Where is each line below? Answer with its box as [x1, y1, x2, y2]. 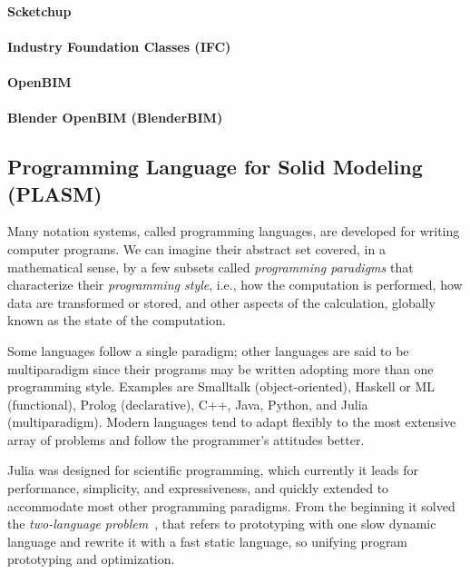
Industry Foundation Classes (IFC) [7, 36, 231, 55]
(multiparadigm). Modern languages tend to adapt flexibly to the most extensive [7, 412, 456, 431]
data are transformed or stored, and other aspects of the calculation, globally [7, 292, 436, 312]
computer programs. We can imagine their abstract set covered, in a [7, 239, 386, 258]
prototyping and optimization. [7, 549, 175, 569]
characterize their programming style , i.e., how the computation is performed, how [7, 275, 463, 294]
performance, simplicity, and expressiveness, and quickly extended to [7, 479, 389, 498]
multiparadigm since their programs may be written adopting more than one [7, 359, 434, 378]
